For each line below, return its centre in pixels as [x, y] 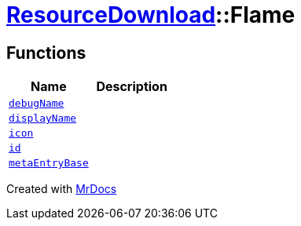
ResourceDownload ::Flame [151, 15]
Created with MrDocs [62, 189]
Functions [46, 53]
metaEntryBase [49, 163]
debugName [37, 104]
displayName [43, 118]
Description [132, 87]
